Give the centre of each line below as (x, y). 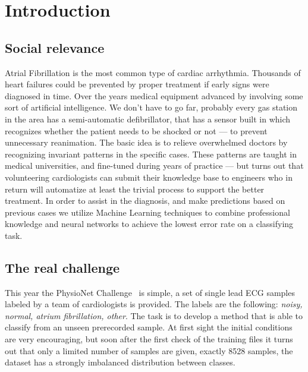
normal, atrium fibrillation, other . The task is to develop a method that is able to (154, 315)
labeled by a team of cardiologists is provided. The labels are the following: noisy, (154, 304)
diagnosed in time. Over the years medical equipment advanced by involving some (154, 95)
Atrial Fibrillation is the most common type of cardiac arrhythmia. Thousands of (153, 72)
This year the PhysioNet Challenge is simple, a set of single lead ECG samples (150, 292)
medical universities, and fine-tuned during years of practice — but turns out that (154, 165)
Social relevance (55, 47)
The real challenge (62, 267)
